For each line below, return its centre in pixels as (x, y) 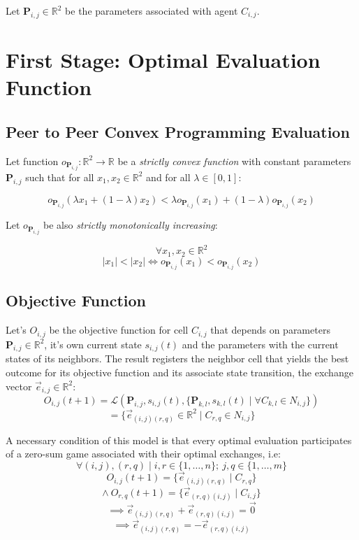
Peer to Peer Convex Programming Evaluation (178, 131)
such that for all (60, 177)
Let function (32, 161)
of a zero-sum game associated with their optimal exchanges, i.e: (143, 454)
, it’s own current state (93, 344)
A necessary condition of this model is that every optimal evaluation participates (179, 440)
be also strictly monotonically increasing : (130, 225)
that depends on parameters (270, 330)
